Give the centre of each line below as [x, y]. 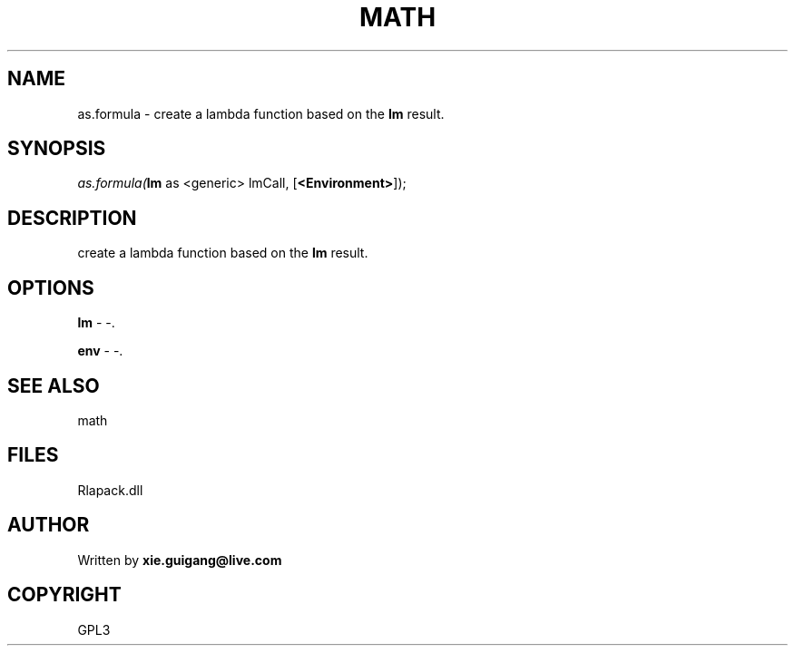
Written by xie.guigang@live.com [180, 560]
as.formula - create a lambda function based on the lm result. [261, 113]
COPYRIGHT [64, 595]
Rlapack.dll [110, 490]
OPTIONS [51, 288]
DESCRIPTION [72, 218]
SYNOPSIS [57, 149]
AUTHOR [49, 525]
